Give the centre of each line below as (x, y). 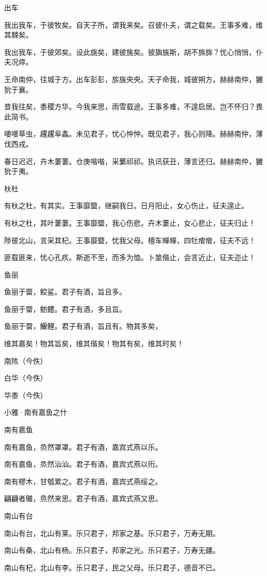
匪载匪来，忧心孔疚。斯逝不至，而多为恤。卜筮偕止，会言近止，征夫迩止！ (130, 257)
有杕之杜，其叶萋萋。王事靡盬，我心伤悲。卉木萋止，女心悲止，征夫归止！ (130, 222)
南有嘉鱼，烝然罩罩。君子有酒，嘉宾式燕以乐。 (83, 446)
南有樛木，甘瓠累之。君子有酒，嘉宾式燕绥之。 (83, 481)
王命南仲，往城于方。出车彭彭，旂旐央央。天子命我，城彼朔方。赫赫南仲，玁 (133, 79)
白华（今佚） (26, 378)
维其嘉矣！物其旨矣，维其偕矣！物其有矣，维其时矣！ (94, 343)
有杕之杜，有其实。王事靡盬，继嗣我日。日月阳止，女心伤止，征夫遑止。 (126, 205)
